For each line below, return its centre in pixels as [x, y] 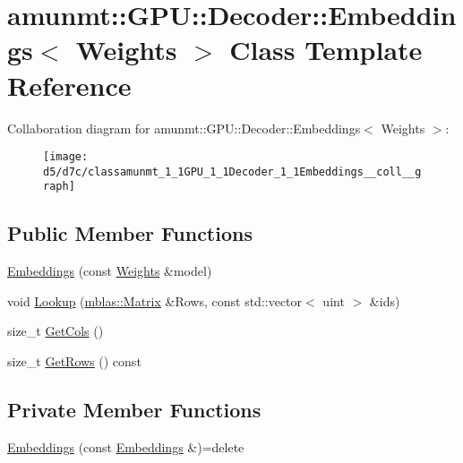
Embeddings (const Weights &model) [110, 271]
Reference [69, 85]
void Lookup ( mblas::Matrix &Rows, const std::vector [155, 300]
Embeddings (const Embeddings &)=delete [126, 446]
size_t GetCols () [56, 331]
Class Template [326, 50]
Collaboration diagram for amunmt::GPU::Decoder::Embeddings [184, 128]
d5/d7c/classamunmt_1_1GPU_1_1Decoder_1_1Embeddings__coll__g [232, 171]
